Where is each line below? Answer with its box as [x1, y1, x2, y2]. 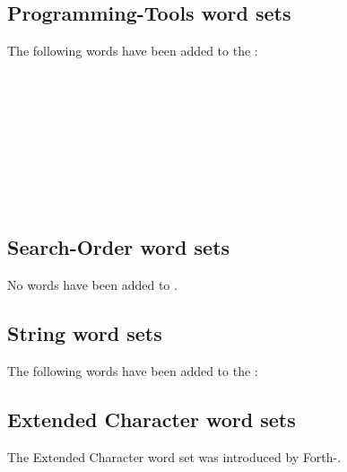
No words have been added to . [7, 275, 178, 294]
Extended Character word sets [7, 405, 296, 433]
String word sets [7, 319, 162, 347]
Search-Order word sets [7, 233, 230, 261]
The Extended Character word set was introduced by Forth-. [7, 447, 342, 466]
